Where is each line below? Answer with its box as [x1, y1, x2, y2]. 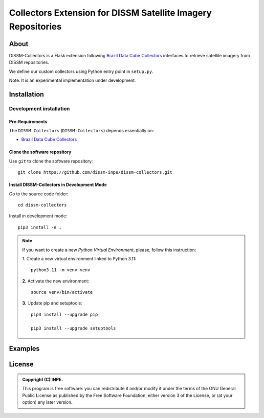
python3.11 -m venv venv [31, 267, 90, 273]
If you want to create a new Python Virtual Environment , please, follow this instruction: [22, 247, 197, 253]
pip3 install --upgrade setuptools [31, 325, 116, 331]
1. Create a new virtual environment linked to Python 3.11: [22, 255, 137, 261]
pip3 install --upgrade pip [31, 311, 98, 317]
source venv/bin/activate [31, 289, 93, 295]
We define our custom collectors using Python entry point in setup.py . [9, 69, 154, 74]
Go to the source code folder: [9, 191, 68, 197]
